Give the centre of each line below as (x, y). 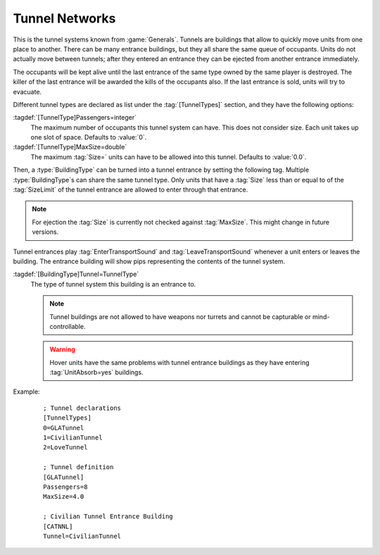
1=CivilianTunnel (73, 438)
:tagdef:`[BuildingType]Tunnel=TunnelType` (76, 274)
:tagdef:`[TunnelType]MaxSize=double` (70, 147)
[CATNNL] (58, 526)
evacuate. (27, 92)
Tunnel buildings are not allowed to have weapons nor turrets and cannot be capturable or (180, 316)
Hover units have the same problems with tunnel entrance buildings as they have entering (179, 362)
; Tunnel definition (78, 467)
